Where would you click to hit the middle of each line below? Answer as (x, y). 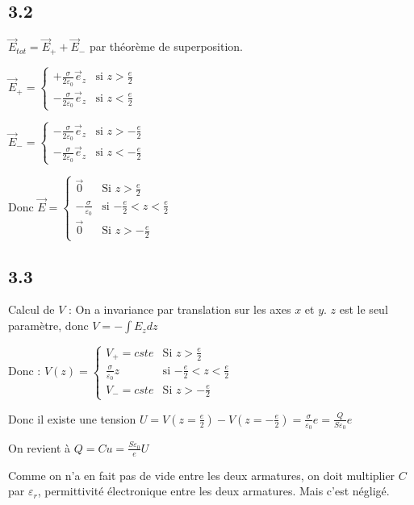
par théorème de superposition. (166, 46)
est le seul (364, 309)
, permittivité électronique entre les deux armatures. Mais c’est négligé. (213, 491)
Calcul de (31, 309)
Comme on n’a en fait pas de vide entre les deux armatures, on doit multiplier (202, 475)
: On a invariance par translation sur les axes (180, 309)
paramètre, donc (48, 326)
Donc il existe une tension (72, 418)
